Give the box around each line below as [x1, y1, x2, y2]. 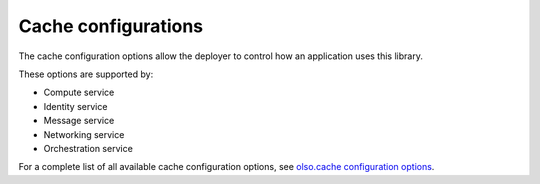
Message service [43, 115, 115, 127]
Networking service [43, 128, 125, 140]
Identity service [43, 100, 108, 112]
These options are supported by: [18, 68, 154, 80]
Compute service [43, 86, 115, 99]
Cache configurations [18, 15, 204, 37]
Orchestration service [43, 142, 134, 154]
